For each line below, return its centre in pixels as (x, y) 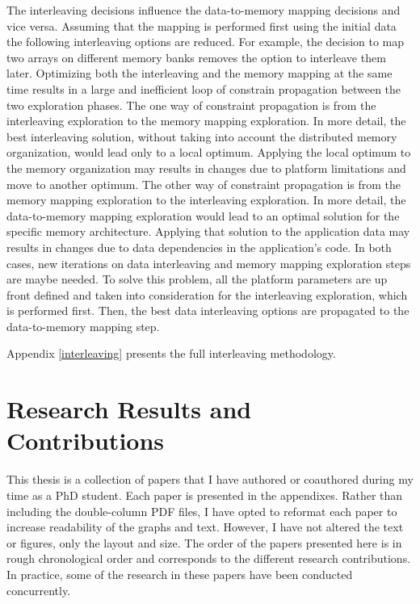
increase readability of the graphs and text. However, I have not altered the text (205, 527)
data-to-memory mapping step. (83, 326)
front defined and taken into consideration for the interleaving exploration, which (207, 294)
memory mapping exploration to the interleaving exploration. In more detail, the (206, 200)
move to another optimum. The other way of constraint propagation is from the (204, 184)
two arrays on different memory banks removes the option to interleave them (196, 57)
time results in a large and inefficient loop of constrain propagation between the (204, 88)
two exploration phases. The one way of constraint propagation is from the (191, 105)
